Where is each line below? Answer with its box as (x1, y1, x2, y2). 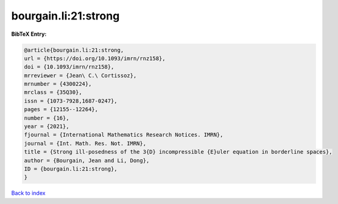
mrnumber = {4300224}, (24, 81, 92, 87)
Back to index (11, 189, 46, 197)
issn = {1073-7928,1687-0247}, (24, 97, 118, 104)
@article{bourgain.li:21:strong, (24, 46, 124, 53)
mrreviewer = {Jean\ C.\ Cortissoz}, (24, 72, 137, 79)
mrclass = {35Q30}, (24, 89, 82, 96)
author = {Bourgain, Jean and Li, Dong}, (24, 157, 150, 164)
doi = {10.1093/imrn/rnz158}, (24, 64, 114, 70)
